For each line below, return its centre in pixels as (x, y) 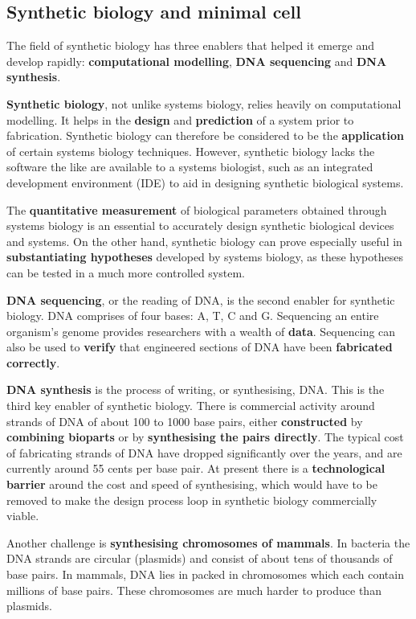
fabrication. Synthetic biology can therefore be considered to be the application (205, 135)
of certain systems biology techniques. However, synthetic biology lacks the (191, 151)
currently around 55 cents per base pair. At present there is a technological (196, 468)
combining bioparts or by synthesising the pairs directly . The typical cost (205, 437)
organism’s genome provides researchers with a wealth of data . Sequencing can (201, 331)
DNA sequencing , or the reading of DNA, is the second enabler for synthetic (201, 299)
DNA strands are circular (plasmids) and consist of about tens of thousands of (200, 558)
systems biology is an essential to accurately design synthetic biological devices (200, 225)
